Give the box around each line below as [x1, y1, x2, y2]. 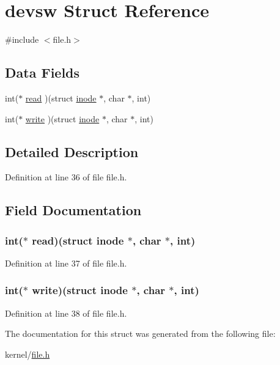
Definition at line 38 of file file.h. [5, 306, 127, 319]
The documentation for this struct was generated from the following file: [5, 327, 276, 340]
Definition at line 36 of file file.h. [5, 171, 127, 183]
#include [5, 33, 39, 46]
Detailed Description [5, 142, 139, 161]
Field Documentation [5, 201, 142, 219]
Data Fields [5, 63, 80, 82]
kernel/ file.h [5, 347, 50, 360]
